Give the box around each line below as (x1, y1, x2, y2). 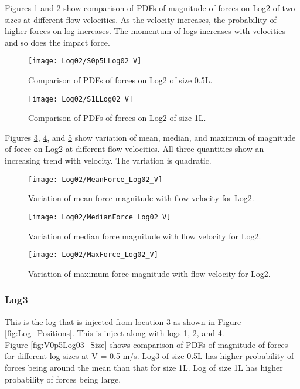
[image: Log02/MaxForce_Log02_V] (28, 251, 158, 259)
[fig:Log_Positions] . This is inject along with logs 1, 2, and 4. (5, 327, 224, 339)
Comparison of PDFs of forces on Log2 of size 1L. (28, 111, 206, 124)
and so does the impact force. (5, 36, 110, 48)
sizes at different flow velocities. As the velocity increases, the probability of (5, 13, 277, 25)
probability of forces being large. (5, 373, 121, 385)
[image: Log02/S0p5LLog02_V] (28, 57, 142, 66)
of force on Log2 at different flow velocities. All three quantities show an (5, 143, 264, 155)
